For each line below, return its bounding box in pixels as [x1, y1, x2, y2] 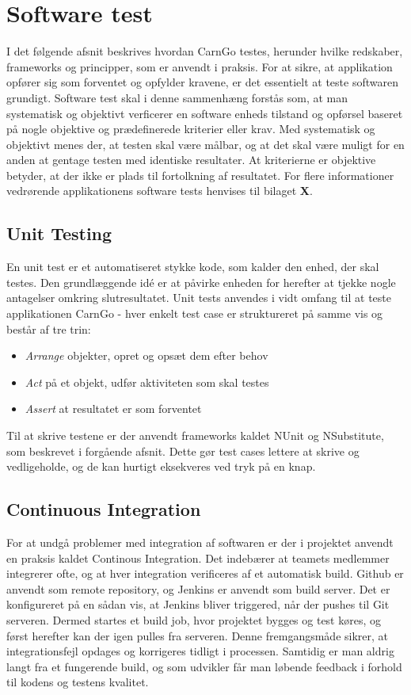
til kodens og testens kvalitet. [6, 674, 149, 690]
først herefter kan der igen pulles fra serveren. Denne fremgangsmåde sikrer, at [6, 627, 389, 643]
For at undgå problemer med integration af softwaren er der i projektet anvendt [6, 534, 394, 550]
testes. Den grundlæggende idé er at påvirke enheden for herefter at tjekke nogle [6, 273, 396, 290]
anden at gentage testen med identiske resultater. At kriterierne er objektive [6, 151, 376, 168]
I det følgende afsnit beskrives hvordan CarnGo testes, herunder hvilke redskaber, [6, 43, 403, 59]
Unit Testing [6, 221, 112, 246]
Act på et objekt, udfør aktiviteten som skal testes [25, 373, 269, 390]
